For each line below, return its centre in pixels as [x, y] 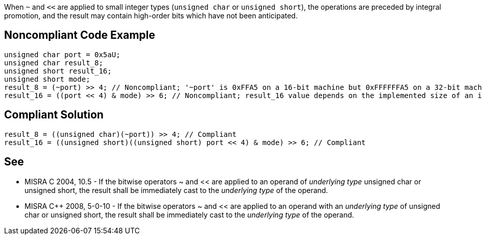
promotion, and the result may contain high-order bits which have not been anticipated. [151, 16]
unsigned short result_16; [58, 71]
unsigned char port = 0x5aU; [62, 54]
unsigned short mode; [47, 79]
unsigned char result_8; [54, 63]
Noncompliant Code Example [80, 35]
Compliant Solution [54, 115]
